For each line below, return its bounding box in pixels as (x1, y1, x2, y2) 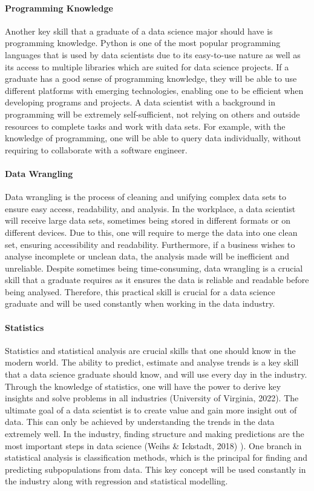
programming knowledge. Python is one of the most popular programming (5, 36, 281, 49)
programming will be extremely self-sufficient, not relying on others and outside (5, 107, 300, 120)
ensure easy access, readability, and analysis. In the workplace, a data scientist (5, 202, 296, 215)
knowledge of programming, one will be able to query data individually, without (5, 132, 301, 144)
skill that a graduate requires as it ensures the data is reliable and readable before (5, 273, 309, 286)
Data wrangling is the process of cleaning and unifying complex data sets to (5, 190, 286, 203)
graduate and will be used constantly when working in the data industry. (5, 297, 275, 310)
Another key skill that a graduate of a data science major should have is (5, 24, 273, 37)
